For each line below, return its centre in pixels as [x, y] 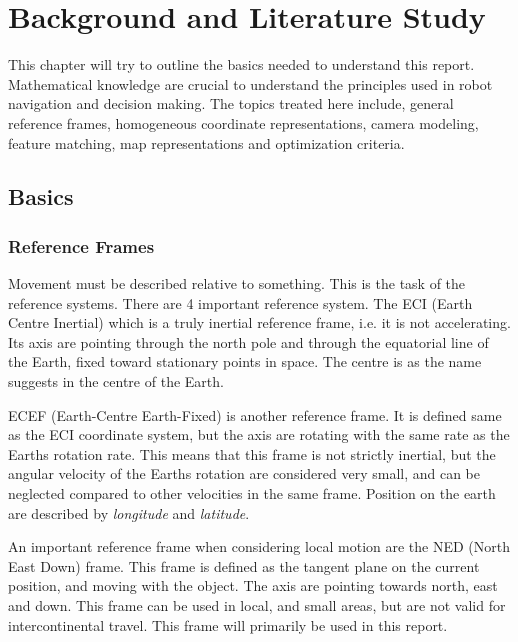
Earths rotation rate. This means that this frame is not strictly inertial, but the [252, 453]
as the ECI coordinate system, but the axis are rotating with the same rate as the [259, 434]
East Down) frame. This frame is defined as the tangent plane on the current [244, 565]
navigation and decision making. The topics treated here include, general [231, 103]
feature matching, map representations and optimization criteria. [206, 142]
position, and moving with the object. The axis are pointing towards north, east [253, 585]
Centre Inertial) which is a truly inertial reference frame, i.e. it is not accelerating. [259, 322]
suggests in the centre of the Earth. [116, 381]
